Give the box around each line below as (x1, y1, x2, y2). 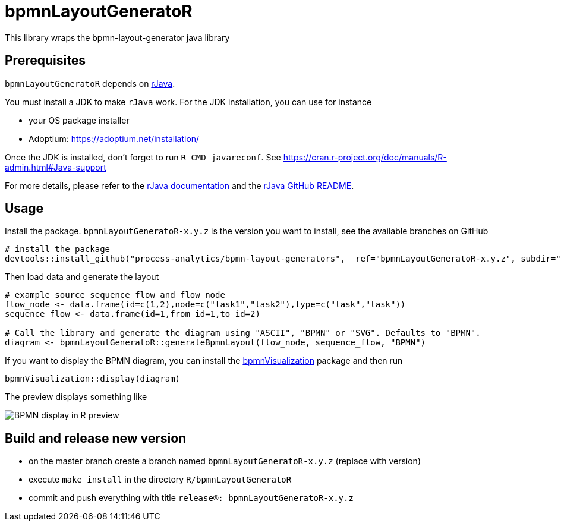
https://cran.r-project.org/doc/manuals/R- (283, 152, 447, 162)
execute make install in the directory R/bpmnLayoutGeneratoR (29, 474, 292, 485)
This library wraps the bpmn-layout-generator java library (5, 32, 230, 43)
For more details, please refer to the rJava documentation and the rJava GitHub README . (5, 180, 354, 191)
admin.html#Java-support (5, 162, 106, 172)
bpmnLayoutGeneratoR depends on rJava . (5, 78, 175, 89)
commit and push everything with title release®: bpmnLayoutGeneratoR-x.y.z (29, 493, 354, 503)
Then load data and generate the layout (5, 272, 159, 282)
